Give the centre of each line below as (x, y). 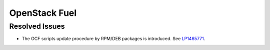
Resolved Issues (37, 26)
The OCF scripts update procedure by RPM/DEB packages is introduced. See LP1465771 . (113, 39)
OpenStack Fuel (43, 13)
